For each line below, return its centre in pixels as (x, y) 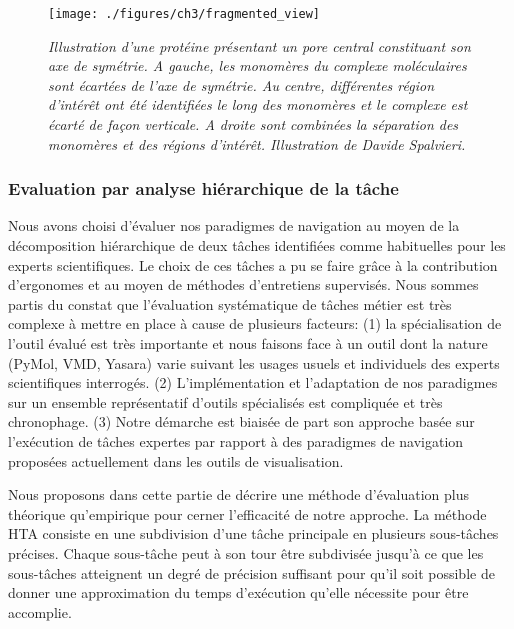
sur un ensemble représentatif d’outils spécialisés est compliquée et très (225, 401)
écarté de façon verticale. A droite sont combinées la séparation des (253, 124)
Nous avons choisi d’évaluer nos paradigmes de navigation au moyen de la (234, 225)
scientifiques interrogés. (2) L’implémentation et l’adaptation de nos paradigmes (253, 382)
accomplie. (40, 611)
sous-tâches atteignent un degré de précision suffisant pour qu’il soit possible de (251, 572)
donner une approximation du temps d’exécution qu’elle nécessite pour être (238, 592)
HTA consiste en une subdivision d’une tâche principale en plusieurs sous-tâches (253, 533)
